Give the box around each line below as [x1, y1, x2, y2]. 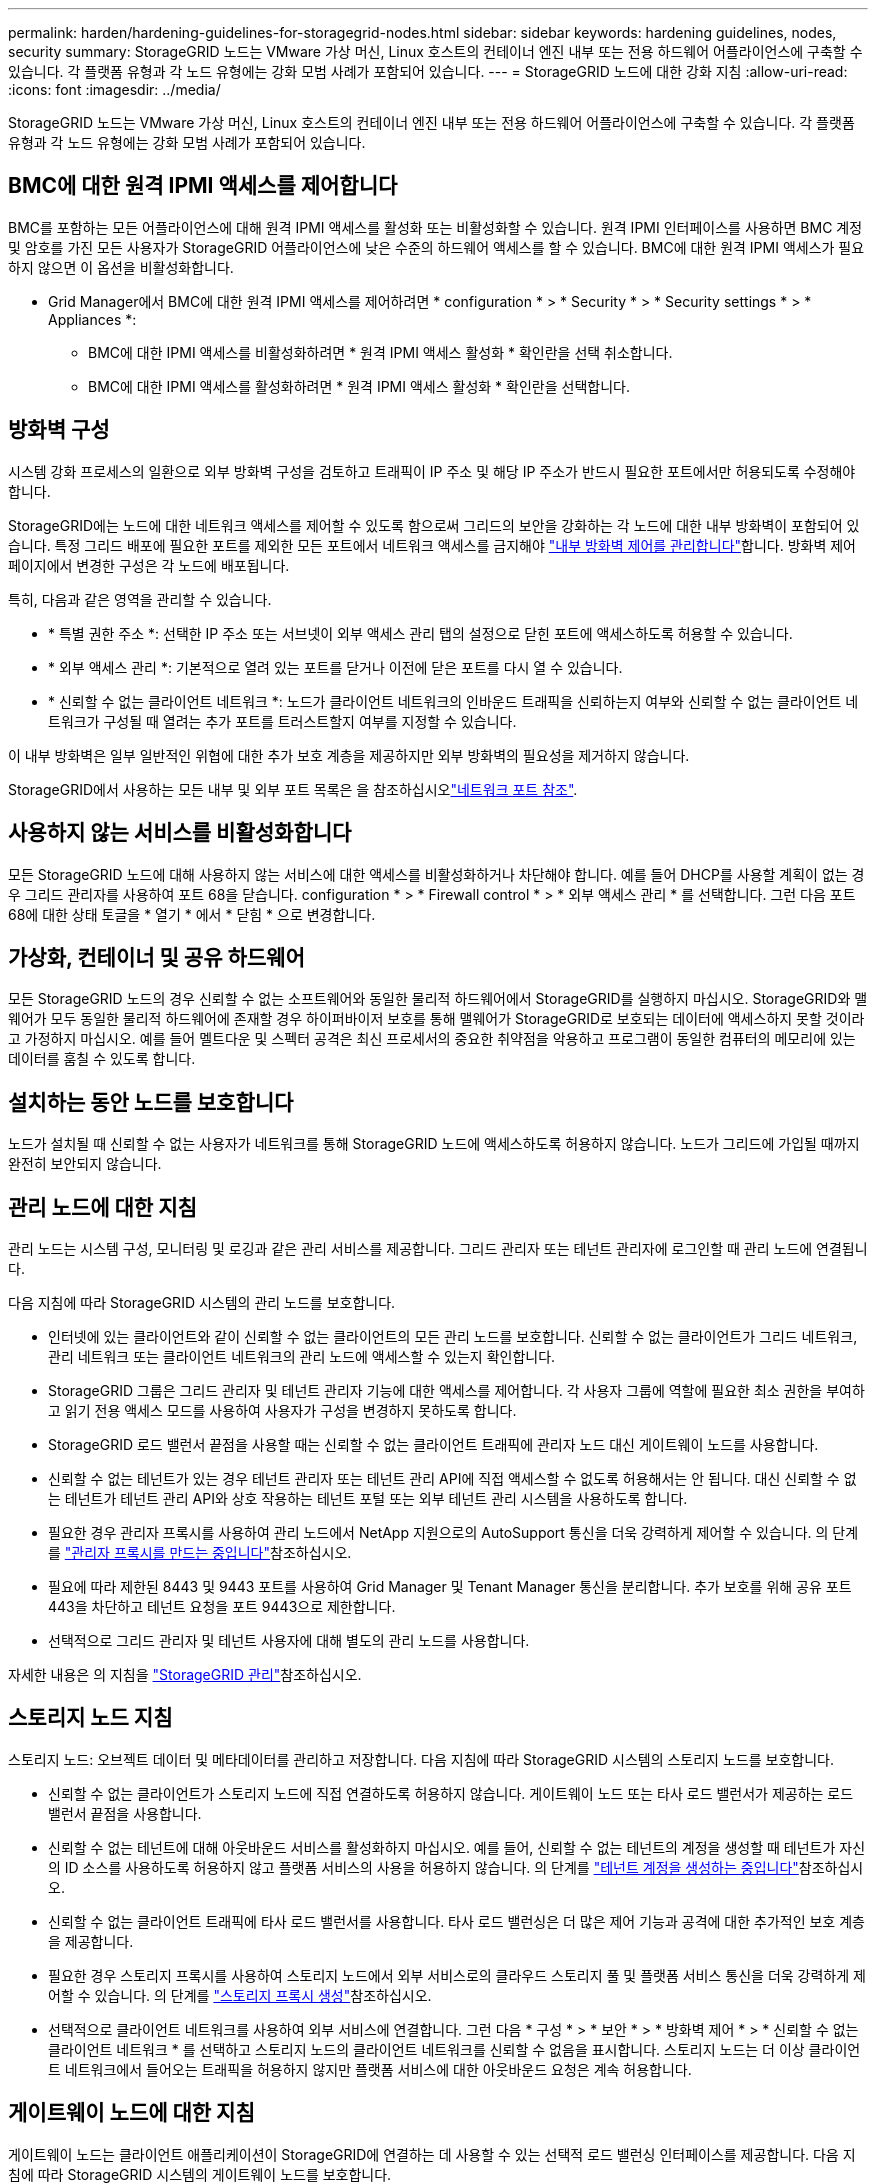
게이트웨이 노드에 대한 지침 [8, 2100, 255, 2126]
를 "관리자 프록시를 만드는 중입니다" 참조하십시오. [48, 1544, 352, 1562]
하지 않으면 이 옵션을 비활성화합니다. [8, 258, 234, 276]
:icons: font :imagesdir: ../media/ [8, 81, 221, 98]
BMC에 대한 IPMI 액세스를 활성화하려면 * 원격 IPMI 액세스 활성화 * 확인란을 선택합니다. [88, 377, 630, 395]
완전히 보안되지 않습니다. [8, 1155, 162, 1173]
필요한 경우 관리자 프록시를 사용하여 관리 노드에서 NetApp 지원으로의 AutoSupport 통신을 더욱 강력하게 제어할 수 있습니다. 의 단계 [48, 1524, 859, 1542]
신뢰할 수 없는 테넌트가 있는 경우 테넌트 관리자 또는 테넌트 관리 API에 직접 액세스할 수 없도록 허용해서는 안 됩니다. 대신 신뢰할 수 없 [48, 1470, 857, 1488]
